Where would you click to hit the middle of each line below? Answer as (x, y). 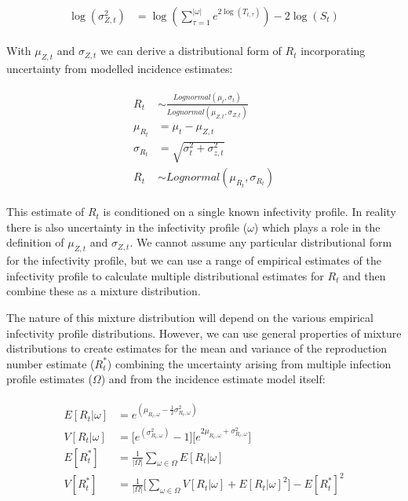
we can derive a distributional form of (191, 51)
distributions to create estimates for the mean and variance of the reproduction (197, 348)
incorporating (333, 51)
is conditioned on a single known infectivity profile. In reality (250, 212)
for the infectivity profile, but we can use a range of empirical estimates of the (194, 260)
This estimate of (46, 212)
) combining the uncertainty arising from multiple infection (249, 363)
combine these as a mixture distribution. (104, 291)
